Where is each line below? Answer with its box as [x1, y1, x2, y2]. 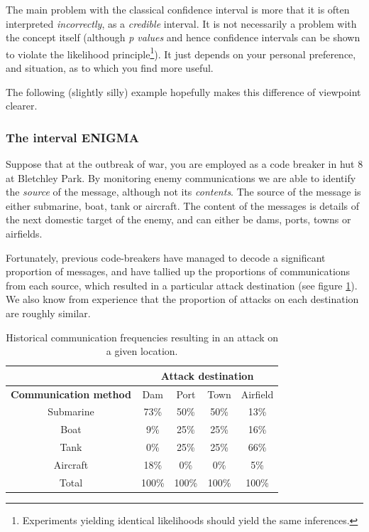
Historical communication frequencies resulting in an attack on [6, 329, 279, 344]
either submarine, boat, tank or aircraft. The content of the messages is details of [6, 198, 360, 213]
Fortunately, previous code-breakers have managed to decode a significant [6, 250, 326, 265]
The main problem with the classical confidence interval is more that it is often [6, 2, 350, 16]
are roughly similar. [6, 305, 91, 320]
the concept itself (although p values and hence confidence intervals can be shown [6, 30, 360, 45]
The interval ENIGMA [6, 128, 139, 146]
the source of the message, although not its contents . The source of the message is [6, 184, 361, 199]
